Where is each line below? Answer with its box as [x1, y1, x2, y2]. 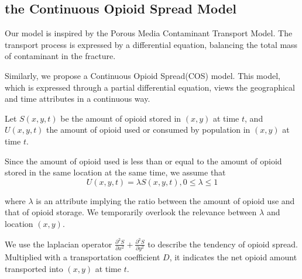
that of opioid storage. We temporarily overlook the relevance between [5, 206, 257, 218]
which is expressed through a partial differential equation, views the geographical [5, 81, 295, 93]
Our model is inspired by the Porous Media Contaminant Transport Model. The [5, 27, 293, 39]
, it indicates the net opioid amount [169, 250, 297, 263]
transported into [5, 262, 63, 274]
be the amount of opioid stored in [60, 112, 181, 124]
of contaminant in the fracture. [5, 50, 116, 62]
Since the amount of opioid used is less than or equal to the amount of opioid [5, 154, 282, 167]
